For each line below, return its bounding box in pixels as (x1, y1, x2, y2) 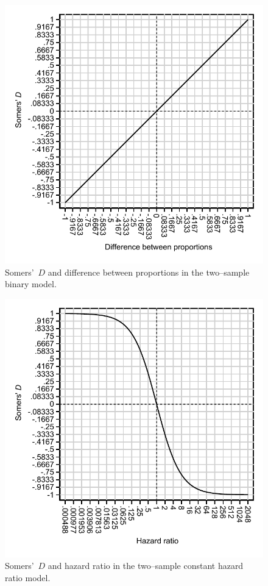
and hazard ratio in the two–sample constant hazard (48, 559, 244, 572)
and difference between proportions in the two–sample (48, 265, 250, 278)
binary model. (5, 277, 57, 290)
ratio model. (5, 571, 51, 584)
